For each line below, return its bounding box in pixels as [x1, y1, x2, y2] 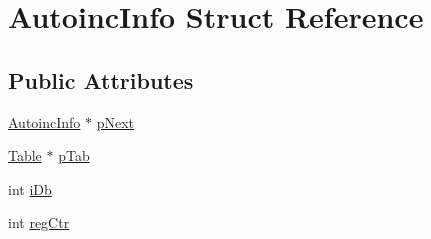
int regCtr [8, 212, 70, 233]
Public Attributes [8, 64, 194, 95]
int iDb [8, 178, 52, 199]
